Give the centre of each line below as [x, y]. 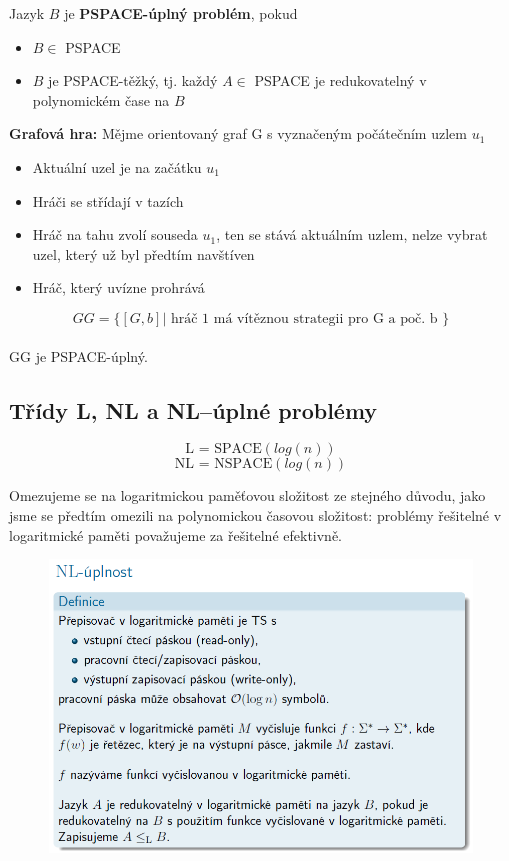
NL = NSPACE [223, 464]
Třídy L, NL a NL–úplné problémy [193, 409]
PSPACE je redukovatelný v [340, 80]
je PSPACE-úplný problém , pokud [181, 13]
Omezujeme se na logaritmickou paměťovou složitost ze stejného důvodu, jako [247, 495]
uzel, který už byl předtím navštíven [143, 253]
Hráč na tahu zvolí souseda [115, 234]
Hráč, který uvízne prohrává [118, 287]
